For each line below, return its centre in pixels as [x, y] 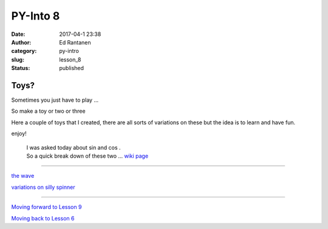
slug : [18, 59]
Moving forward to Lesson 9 [46, 207]
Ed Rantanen [75, 42]
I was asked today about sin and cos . [73, 147]
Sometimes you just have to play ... [55, 100]
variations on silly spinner [43, 187]
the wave [23, 176]
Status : [21, 68]
